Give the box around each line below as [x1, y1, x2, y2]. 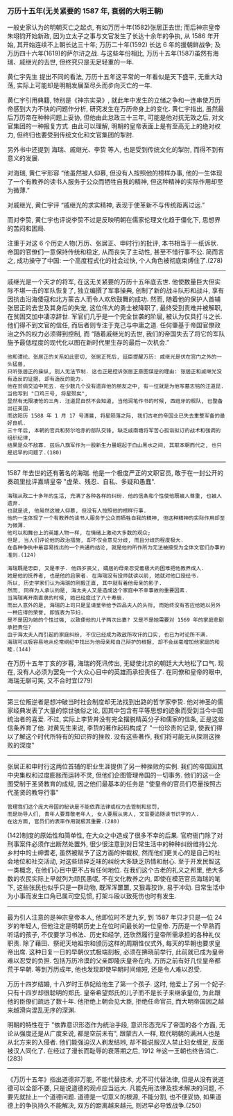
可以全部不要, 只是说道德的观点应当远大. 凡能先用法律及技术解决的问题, [12, 1084, 216, 1092]
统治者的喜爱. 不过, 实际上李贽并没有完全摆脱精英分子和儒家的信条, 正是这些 [7, 715, 224, 723]
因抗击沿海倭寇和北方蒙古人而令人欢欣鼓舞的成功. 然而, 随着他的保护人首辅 [7, 295, 221, 303]
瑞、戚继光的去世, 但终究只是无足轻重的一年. [7, 58, 135, 67]
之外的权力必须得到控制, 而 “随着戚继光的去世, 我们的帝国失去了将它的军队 [12, 329, 225, 338]
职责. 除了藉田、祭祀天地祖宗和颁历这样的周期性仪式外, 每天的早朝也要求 [7, 939, 215, 947]
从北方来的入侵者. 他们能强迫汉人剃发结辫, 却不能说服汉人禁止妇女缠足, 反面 [7, 1038, 224, 1047]
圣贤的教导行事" [12, 789, 59, 797]
